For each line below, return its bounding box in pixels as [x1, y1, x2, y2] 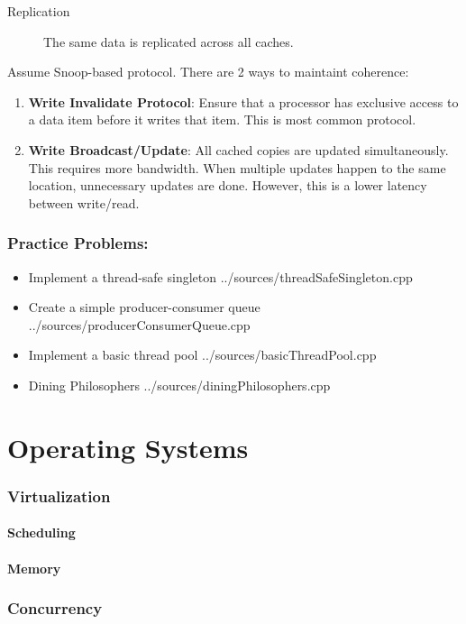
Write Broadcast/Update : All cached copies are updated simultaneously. [28, 140, 449, 159]
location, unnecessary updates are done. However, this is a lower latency [28, 176, 427, 195]
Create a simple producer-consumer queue [28, 298, 260, 317]
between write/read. [28, 193, 140, 212]
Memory [7, 558, 61, 577]
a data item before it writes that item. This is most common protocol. [28, 110, 416, 129]
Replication [7, 2, 70, 20]
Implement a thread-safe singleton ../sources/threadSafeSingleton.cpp [28, 267, 413, 286]
